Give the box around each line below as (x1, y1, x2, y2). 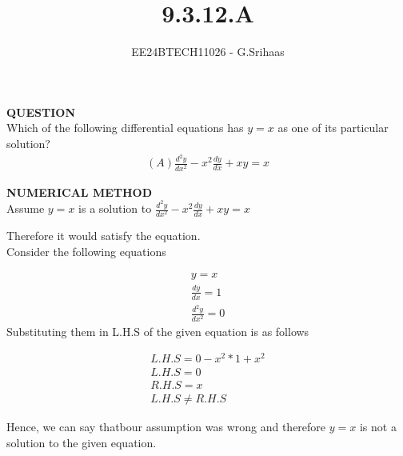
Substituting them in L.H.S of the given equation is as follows (6, 322, 309, 339)
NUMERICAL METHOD (6, 183, 153, 200)
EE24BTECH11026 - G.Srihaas (131, 43, 285, 60)
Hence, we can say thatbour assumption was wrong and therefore (6, 418, 326, 435)
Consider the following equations (6, 242, 166, 259)
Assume (6, 200, 45, 217)
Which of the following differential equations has (6, 119, 244, 136)
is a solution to (78, 200, 152, 217)
